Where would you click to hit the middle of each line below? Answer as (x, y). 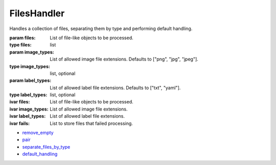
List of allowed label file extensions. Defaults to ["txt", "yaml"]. (115, 88)
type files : (20, 45)
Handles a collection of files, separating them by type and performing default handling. (101, 29)
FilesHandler (37, 13)
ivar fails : (20, 123)
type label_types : (28, 95)
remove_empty (38, 133)
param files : (22, 38)
